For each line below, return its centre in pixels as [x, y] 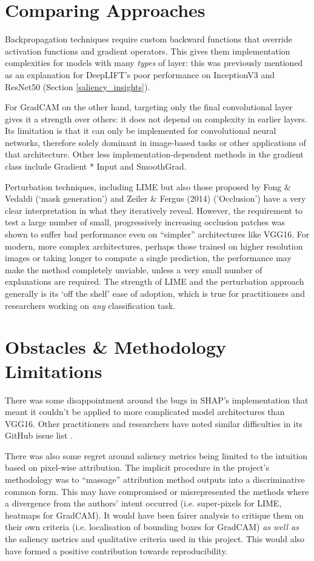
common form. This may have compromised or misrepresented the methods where [157, 491]
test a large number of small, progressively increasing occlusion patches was [145, 222]
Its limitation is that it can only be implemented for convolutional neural [141, 131]
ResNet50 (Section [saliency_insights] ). [78, 86]
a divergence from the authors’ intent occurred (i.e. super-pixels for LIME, [143, 503]
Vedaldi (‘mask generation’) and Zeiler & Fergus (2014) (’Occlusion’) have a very [155, 198]
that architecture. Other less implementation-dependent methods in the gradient [154, 154]
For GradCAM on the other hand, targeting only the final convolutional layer [149, 107]
